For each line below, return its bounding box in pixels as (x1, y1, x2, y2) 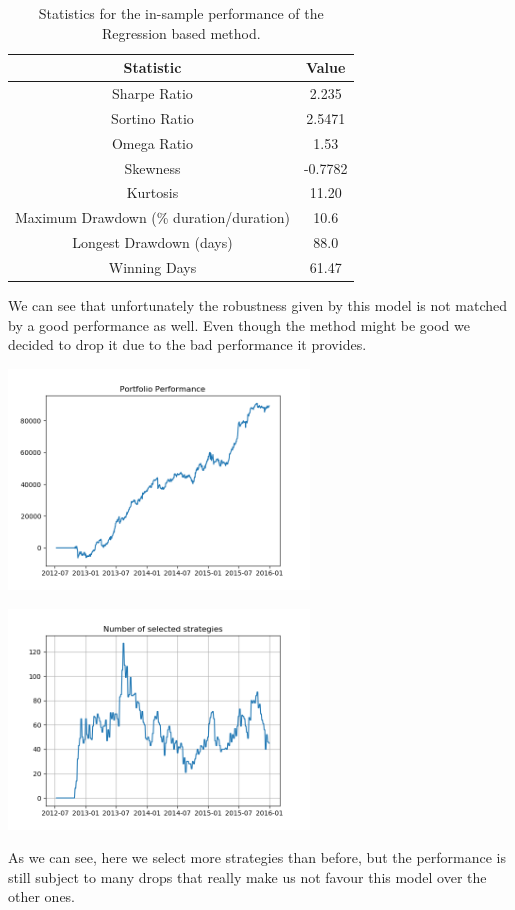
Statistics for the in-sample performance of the (38, 3, 324, 23)
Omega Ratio (111, 132, 193, 153)
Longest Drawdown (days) (72, 232, 233, 253)
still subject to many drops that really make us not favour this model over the (8, 866, 487, 887)
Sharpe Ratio (112, 83, 193, 104)
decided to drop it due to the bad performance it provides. (8, 334, 367, 355)
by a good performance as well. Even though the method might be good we (8, 314, 470, 335)
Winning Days (108, 256, 197, 277)
